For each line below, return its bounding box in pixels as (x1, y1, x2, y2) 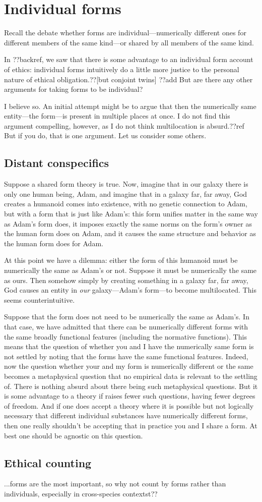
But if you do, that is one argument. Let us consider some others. (4, 130, 207, 141)
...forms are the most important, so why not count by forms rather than (4, 478, 226, 489)
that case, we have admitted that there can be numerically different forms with (4, 321, 248, 331)
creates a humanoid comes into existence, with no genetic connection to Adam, (4, 198, 247, 209)
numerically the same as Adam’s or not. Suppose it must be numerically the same (4, 265, 257, 275)
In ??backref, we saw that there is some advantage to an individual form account (4, 54, 253, 65)
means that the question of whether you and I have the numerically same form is (4, 341, 254, 352)
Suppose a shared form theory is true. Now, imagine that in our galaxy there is (4, 179, 248, 189)
